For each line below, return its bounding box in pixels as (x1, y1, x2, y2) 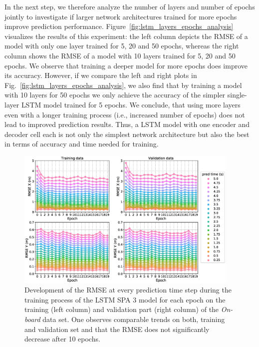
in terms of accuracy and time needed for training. (4, 138, 159, 149)
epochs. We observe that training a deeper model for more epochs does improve (4, 60, 248, 70)
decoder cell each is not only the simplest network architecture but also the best (4, 128, 250, 139)
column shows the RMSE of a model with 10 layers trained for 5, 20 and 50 (4, 50, 236, 60)
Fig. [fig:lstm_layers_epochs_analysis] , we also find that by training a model (4, 79, 242, 90)
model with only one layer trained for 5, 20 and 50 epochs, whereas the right (4, 40, 239, 51)
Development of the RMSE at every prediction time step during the (24, 284, 232, 295)
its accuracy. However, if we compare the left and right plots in (4, 70, 197, 80)
